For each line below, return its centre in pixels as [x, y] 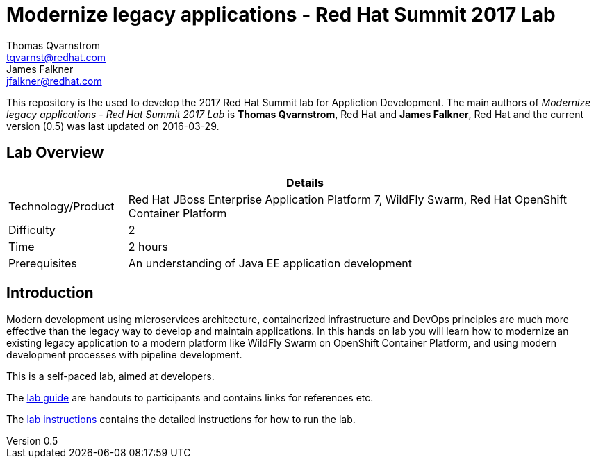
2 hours [148, 246]
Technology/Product [61, 206]
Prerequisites [43, 263]
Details [305, 182]
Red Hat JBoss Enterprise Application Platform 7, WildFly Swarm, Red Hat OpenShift [348, 199]
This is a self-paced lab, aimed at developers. [110, 376]
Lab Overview [55, 153]
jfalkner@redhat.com [54, 81]
